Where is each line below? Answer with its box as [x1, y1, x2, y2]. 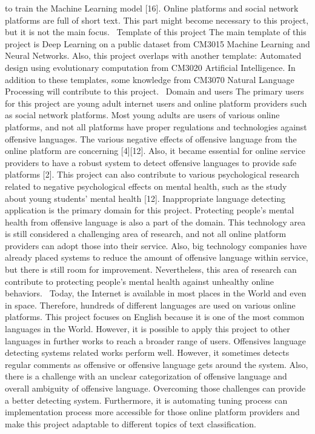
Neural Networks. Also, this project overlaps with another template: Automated [5, 49, 302, 62]
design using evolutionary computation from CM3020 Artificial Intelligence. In [5, 61, 296, 73]
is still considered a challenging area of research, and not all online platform [5, 227, 287, 240]
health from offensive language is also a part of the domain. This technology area [5, 215, 306, 228]
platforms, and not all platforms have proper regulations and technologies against [5, 120, 307, 133]
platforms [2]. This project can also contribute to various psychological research [5, 168, 300, 181]
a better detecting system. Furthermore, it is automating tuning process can [5, 393, 288, 406]
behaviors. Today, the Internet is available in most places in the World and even [5, 287, 307, 299]
